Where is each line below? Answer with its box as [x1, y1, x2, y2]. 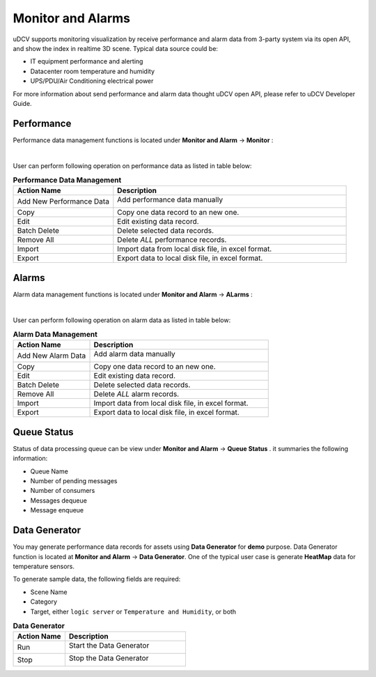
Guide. [13, 99, 32, 107]
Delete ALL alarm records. [93, 389, 180, 399]
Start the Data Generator [68, 641, 150, 651]
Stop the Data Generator [68, 653, 149, 663]
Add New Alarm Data [17, 351, 86, 360]
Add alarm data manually [93, 349, 175, 359]
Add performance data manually [117, 195, 223, 205]
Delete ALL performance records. [117, 235, 227, 245]
